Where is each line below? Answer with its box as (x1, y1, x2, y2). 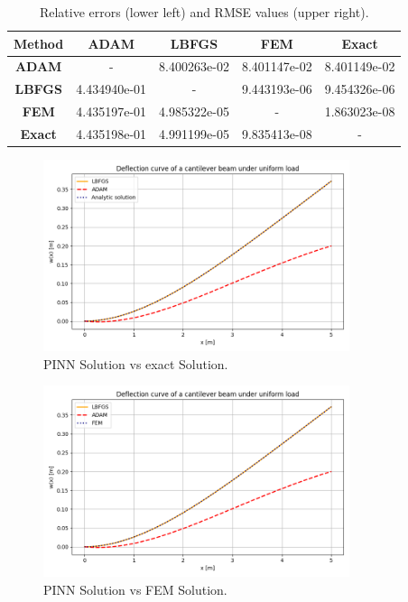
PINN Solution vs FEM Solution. (43, 579, 227, 598)
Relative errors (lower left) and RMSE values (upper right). (39, 3, 369, 21)
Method (14, 33, 64, 52)
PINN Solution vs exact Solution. (43, 354, 228, 373)
